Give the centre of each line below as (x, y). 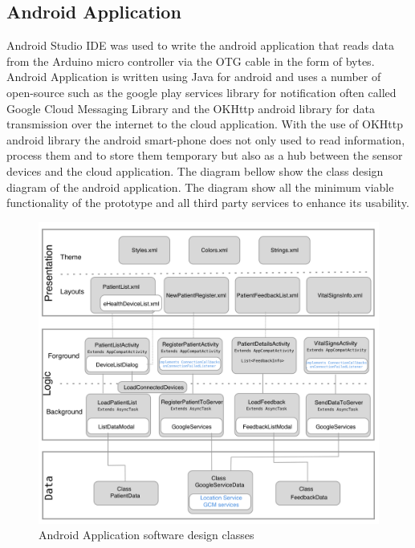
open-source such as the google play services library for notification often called (201, 92)
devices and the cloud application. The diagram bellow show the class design (195, 170)
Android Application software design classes (146, 535)
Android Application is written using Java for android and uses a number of (194, 77)
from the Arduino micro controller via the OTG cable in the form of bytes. (191, 61)
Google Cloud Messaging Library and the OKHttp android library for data (191, 108)
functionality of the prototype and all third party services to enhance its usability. (208, 203)
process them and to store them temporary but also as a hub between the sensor (205, 155)
